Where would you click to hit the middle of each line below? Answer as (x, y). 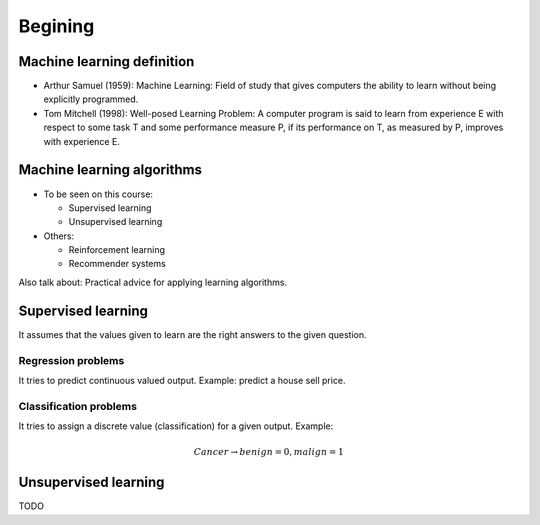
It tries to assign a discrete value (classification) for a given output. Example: (176, 426)
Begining (56, 26)
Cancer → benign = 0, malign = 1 (268, 452)
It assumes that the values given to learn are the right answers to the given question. (192, 334)
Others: (59, 236)
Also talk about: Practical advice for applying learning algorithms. (153, 282)
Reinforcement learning (116, 250)
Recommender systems (117, 264)
